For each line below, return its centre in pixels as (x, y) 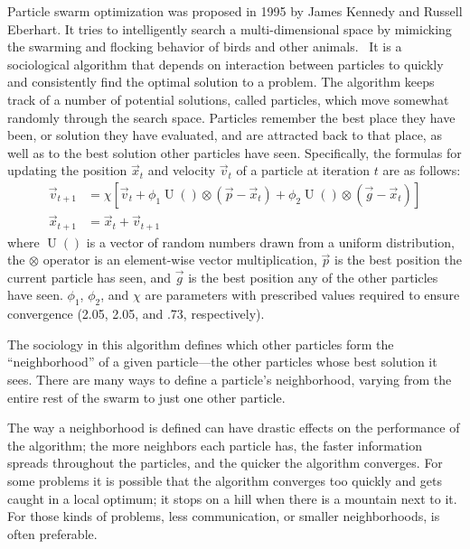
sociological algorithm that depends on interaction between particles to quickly (226, 64)
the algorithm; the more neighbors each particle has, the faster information (215, 445)
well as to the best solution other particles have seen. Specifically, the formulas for (235, 152)
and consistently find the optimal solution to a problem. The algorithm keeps (221, 82)
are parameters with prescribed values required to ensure (302, 295)
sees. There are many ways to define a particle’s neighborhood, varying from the (230, 380)
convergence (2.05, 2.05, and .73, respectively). (136, 314)
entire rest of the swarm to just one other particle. (146, 397)
